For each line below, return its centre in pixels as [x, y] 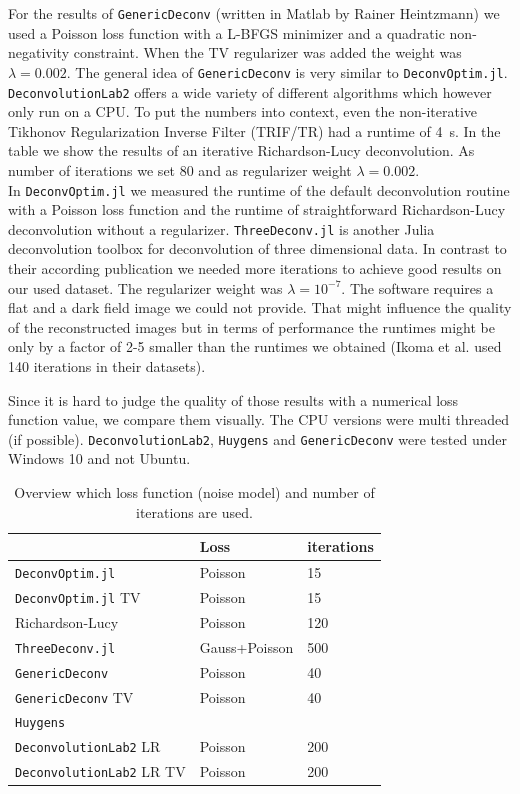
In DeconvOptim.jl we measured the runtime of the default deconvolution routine [259, 189]
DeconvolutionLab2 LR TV [100, 771]
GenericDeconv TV [74, 696]
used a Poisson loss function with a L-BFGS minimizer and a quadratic [226, 32]
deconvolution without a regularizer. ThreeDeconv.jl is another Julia [221, 228]
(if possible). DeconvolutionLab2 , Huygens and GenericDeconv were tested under [257, 438]
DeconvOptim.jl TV [78, 596]
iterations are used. [194, 511]
